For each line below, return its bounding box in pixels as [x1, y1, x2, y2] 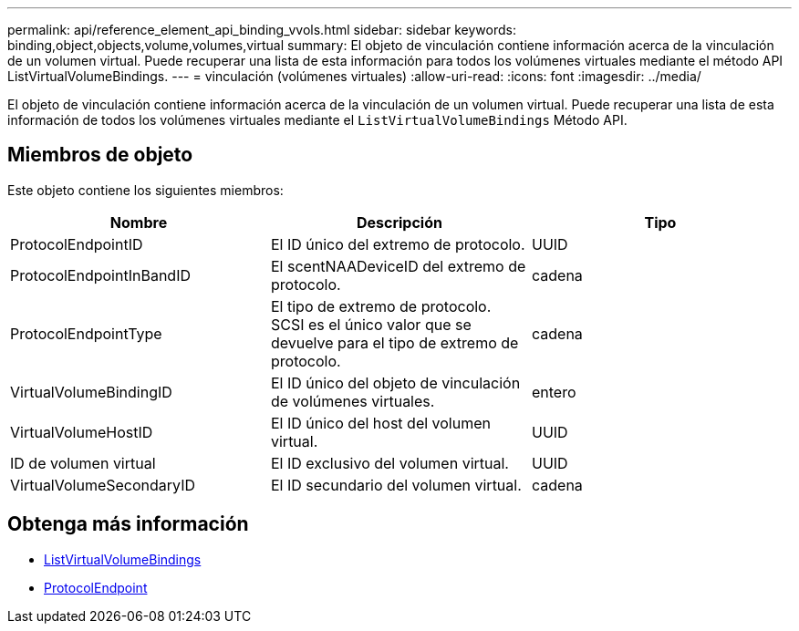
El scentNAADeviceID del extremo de [270, 256, 526, 275]
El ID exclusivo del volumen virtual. [270, 453, 509, 472]
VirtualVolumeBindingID [10, 382, 172, 401]
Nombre [109, 212, 168, 232]
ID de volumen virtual [10, 453, 156, 472]
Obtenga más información [7, 512, 249, 536]
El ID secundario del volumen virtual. [270, 475, 522, 494]
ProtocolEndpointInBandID [10, 265, 191, 284]
